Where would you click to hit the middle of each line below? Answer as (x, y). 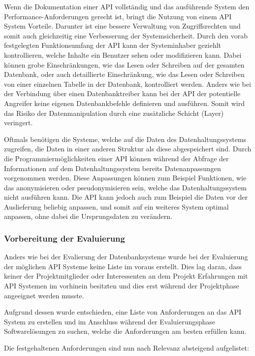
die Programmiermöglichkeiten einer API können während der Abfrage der (116, 158)
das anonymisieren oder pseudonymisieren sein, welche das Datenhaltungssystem (125, 187)
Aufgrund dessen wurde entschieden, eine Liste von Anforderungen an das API (123, 312)
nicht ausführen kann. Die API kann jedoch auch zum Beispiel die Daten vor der (126, 197)
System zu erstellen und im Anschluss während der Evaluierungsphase (110, 321)
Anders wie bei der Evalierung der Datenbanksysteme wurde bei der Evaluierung (126, 257)
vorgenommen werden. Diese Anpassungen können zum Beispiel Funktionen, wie (125, 178)
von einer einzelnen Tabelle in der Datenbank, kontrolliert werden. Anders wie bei (127, 84)
